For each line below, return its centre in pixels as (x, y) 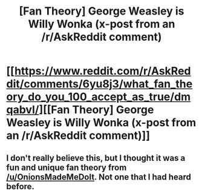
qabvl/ (23, 110)
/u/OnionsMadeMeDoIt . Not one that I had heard (99, 177)
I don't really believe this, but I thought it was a (96, 158)
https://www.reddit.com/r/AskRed (103, 71)
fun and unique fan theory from (67, 167)
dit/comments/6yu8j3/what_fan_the (99, 84)
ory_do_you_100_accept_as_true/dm (99, 97)
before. (21, 186)
